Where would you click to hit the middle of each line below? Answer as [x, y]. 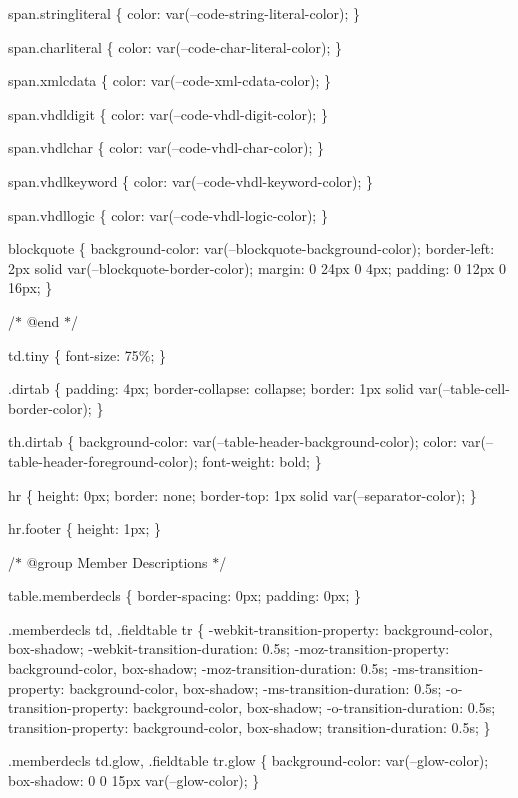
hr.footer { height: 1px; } [84, 528]
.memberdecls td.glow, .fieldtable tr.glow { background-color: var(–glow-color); [248, 760]
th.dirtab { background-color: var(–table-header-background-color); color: [232, 441]
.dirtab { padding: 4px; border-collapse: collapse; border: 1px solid [211, 388]
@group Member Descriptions [117, 561]
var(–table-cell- [464, 388]
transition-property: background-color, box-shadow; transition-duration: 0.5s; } [249, 726]
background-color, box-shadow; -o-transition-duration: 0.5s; [314, 707]
